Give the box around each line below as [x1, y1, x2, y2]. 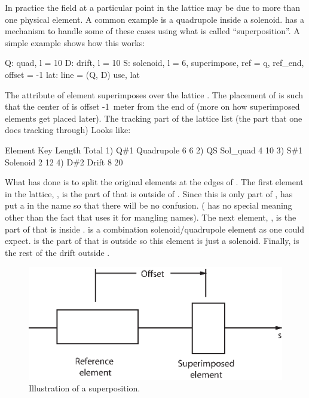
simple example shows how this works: [5, 36, 145, 49]
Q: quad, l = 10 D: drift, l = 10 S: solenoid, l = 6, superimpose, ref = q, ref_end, [5, 56, 304, 69]
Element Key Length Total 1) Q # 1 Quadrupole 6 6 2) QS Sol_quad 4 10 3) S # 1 [5, 143, 303, 156]
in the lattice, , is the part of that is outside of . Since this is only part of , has [5, 187, 293, 200]
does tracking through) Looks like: [5, 123, 131, 136]
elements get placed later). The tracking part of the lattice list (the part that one [5, 111, 302, 124]
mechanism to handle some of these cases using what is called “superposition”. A [5, 25, 300, 37]
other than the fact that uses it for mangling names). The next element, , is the [5, 210, 296, 223]
